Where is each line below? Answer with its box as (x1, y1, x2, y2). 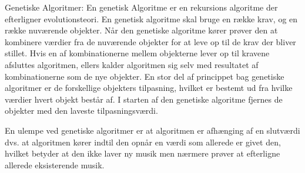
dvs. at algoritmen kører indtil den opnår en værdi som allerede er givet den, (5, 135, 281, 148)
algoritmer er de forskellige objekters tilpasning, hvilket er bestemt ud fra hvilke (5, 82, 293, 94)
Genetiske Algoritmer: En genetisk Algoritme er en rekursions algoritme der (5, 1, 278, 13)
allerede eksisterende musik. (5, 158, 105, 171)
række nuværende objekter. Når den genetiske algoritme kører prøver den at (5, 24, 278, 36)
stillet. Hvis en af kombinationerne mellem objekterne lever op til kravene (5, 47, 270, 59)
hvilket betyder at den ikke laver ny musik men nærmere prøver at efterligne (5, 147, 280, 160)
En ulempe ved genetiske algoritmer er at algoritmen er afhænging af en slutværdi (5, 124, 300, 136)
